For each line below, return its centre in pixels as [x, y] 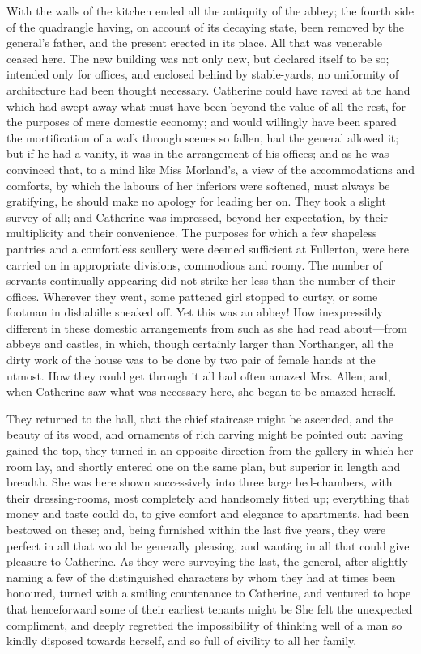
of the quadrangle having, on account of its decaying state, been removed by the [206, 26]
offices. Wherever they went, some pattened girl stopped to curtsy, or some [192, 296]
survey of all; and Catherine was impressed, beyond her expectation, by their [198, 217]
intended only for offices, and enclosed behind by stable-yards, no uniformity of [203, 74]
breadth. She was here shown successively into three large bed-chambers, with [200, 482]
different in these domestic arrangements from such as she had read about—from [207, 327]
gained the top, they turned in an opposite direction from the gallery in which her [210, 450]
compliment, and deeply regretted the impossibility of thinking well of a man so [204, 624]
